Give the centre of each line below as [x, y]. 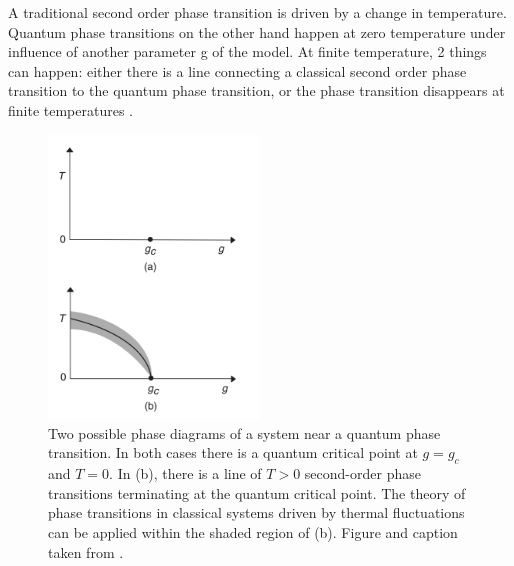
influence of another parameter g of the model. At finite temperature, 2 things [247, 51]
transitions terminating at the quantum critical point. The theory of [257, 492]
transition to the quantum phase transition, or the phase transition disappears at [256, 90]
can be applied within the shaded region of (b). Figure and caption [253, 532]
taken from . [86, 551]
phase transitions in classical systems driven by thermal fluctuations [256, 512]
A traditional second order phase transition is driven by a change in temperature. [257, 12]
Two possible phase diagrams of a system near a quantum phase [244, 432]
